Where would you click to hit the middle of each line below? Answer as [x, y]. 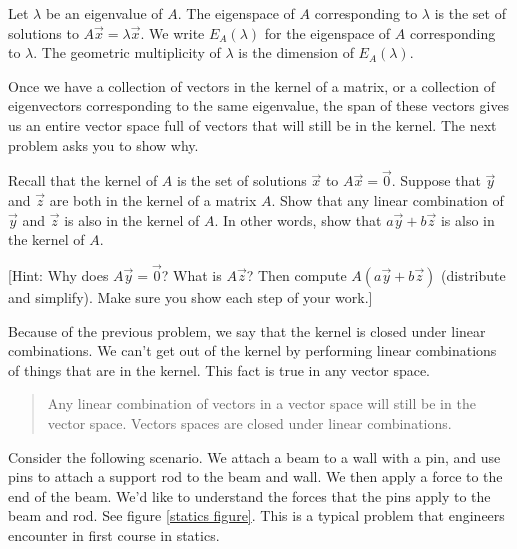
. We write [172, 32]
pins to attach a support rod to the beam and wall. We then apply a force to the [255, 476]
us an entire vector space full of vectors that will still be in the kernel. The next [252, 124]
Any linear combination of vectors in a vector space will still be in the [261, 403]
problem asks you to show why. [103, 144]
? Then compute [296, 274]
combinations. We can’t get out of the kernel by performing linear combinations [252, 350]
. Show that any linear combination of [387, 199]
